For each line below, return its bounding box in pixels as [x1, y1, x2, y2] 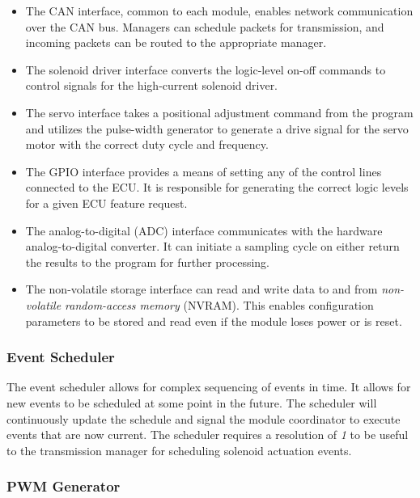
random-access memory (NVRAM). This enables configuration [65, 296, 374, 313]
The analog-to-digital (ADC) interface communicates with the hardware [25, 222, 383, 238]
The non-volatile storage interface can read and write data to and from [25, 281, 378, 298]
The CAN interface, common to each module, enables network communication [25, 2, 414, 19]
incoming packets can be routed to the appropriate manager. [25, 34, 327, 51]
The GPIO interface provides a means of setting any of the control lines [25, 162, 382, 179]
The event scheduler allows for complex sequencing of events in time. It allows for [6, 378, 411, 395]
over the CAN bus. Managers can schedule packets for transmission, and [25, 18, 384, 35]
